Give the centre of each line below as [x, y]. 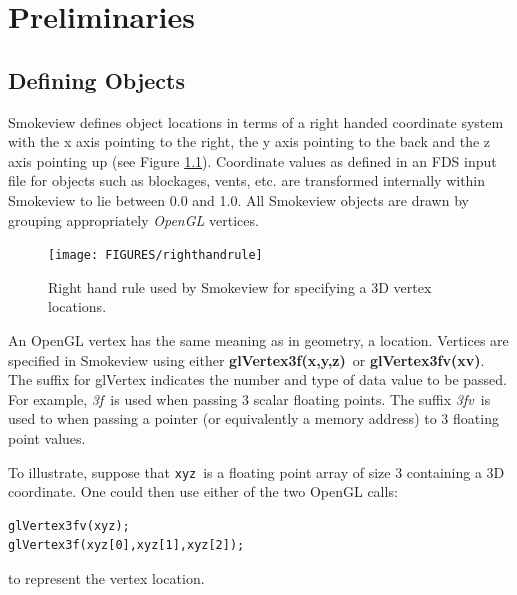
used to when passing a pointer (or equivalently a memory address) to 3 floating [253, 418]
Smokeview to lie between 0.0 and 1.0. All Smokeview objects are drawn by [238, 199]
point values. [47, 437]
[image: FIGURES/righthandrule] [155, 255]
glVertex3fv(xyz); [69, 525]
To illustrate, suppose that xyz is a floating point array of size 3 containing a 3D [256, 471]
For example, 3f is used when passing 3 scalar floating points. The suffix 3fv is [249, 398]
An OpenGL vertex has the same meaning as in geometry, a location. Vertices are [258, 339]
